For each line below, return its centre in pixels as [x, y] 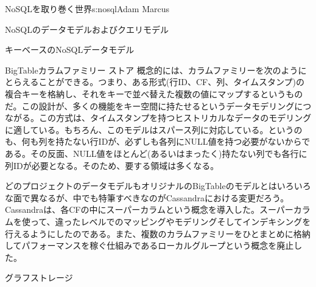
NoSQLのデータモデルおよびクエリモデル [87, 29]
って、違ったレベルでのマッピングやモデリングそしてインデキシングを [170, 221]
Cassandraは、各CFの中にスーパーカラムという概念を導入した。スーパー [149, 209]
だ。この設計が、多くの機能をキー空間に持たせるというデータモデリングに [154, 105]
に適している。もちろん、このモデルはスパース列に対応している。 [137, 129]
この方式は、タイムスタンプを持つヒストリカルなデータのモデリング [175, 118]
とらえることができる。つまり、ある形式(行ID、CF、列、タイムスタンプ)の [155, 82]
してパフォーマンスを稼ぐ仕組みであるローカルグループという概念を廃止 [149, 245]
